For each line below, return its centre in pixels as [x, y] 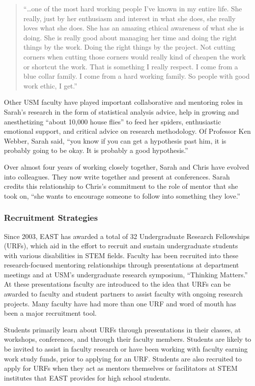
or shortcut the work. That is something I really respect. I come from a [131, 66]
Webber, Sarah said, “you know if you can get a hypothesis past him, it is [115, 140]
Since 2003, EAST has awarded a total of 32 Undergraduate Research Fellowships [127, 236]
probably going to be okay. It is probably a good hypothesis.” [96, 150]
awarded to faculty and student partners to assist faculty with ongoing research [123, 294]
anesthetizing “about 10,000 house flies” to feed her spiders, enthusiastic [113, 121]
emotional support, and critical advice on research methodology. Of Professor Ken [127, 131]
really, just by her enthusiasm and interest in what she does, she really [129, 18]
